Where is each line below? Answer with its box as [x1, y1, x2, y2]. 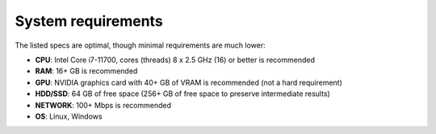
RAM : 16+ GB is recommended [35, 66, 138, 76]
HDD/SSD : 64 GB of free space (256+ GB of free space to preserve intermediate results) [35, 89, 330, 98]
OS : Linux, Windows [35, 111, 103, 121]
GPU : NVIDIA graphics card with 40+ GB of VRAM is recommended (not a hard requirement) [35, 77, 343, 87]
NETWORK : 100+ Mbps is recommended [35, 100, 171, 110]
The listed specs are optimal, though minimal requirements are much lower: [15, 40, 266, 50]
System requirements [15, 12, 163, 30]
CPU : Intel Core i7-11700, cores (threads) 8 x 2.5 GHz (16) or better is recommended [35, 55, 315, 65]
